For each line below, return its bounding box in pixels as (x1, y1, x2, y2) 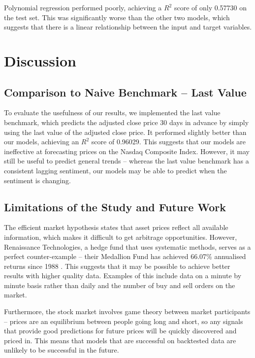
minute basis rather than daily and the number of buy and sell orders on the (4, 280, 235, 290)
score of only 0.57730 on (174, 2, 247, 12)
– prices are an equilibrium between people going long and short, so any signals (4, 316, 243, 326)
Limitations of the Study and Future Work (4, 199, 226, 214)
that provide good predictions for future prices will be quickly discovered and (4, 325, 237, 336)
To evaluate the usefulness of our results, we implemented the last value (4, 107, 221, 118)
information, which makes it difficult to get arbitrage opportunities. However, (4, 231, 237, 242)
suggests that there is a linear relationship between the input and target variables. (4, 22, 252, 32)
